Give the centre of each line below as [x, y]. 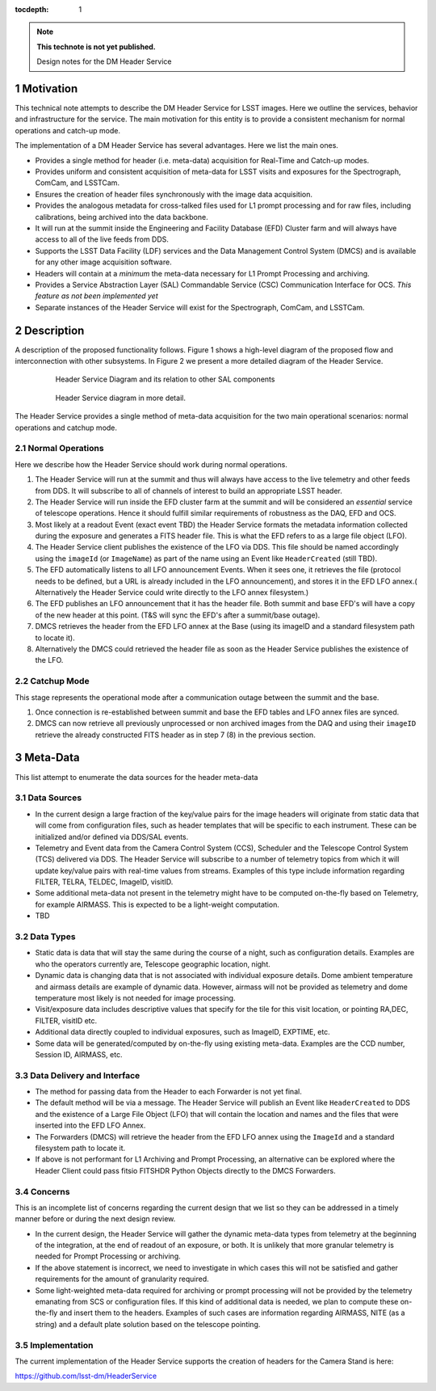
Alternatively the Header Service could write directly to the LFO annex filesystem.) [172, 592]
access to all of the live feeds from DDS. [102, 239]
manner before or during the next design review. [95, 1219]
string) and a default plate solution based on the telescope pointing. [148, 1324]
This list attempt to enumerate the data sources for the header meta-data [136, 777]
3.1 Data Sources [48, 798]
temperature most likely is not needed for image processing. [135, 997]
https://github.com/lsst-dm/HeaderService [86, 1376]
